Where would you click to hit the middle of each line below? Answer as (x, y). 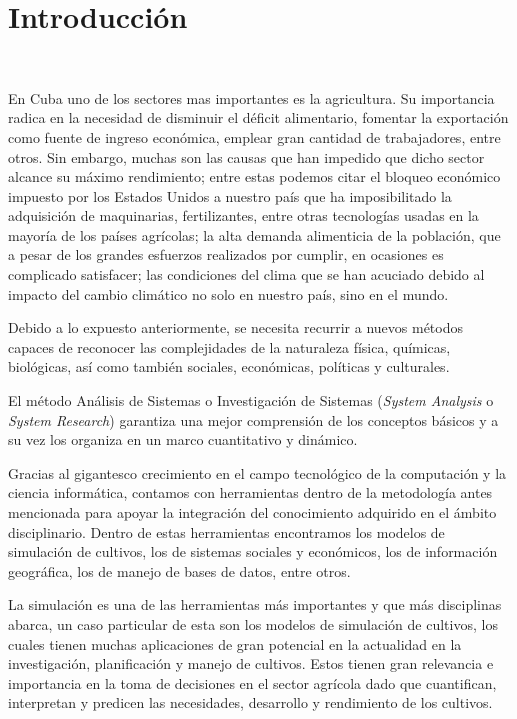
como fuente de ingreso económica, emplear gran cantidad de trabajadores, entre (254, 136)
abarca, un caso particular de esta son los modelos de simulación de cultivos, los (253, 623)
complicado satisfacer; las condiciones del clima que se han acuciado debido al (246, 274)
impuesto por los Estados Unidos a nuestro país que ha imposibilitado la (230, 195)
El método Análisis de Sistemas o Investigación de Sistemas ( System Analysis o (251, 400)
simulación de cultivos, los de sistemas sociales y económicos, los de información (253, 551)
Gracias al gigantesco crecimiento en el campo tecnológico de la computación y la (257, 472)
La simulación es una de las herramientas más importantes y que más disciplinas (255, 604)
